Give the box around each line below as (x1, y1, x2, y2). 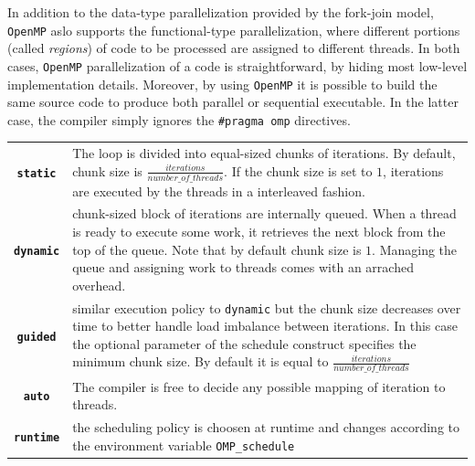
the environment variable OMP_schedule (72, 435, 295, 454)
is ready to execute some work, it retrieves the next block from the (72, 222, 446, 241)
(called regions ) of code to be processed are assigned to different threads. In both (7, 38, 460, 58)
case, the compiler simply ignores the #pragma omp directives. (7, 110, 351, 129)
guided (16, 331, 57, 344)
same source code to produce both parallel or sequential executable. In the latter (7, 92, 459, 111)
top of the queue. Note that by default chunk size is (72, 239, 362, 259)
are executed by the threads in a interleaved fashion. (72, 181, 365, 200)
